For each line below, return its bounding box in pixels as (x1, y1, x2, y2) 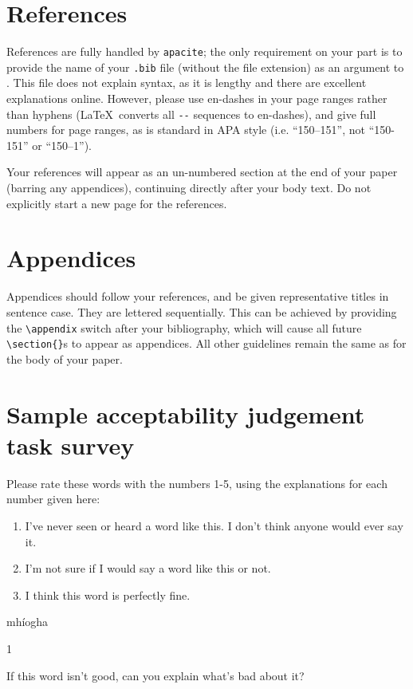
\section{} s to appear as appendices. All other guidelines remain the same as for (6, 335, 407, 352)
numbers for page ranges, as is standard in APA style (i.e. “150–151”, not (6, 121, 365, 138)
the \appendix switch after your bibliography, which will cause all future (6, 319, 362, 336)
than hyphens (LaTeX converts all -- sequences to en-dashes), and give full (6, 105, 376, 122)
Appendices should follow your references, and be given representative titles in (6, 288, 389, 305)
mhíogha (6, 613, 49, 630)
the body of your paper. (6, 350, 123, 367)
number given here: (6, 490, 100, 507)
